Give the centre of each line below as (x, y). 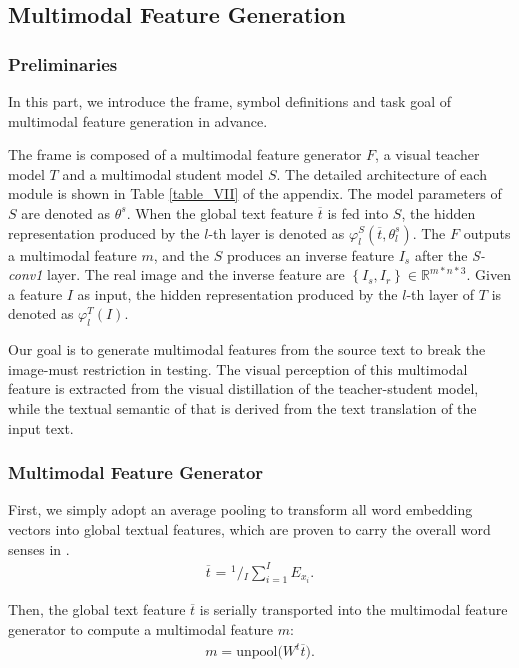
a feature (35, 293)
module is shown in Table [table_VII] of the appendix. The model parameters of (255, 193)
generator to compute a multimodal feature (140, 629)
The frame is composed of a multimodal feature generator (185, 154)
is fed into (358, 212)
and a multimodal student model (163, 173)
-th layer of (440, 293)
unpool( (259, 652)
